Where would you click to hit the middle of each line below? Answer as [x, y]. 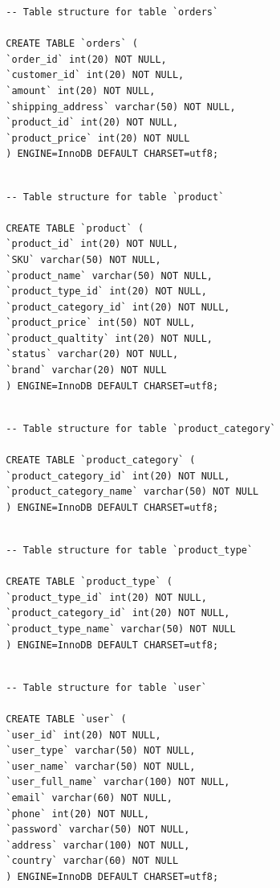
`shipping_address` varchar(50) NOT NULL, [121, 107]
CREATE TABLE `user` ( [66, 719]
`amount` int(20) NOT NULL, [81, 90]
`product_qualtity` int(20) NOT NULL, [109, 338]
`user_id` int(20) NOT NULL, [83, 735]
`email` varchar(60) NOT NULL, [89, 798]
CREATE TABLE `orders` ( [72, 44]
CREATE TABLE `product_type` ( [89, 582]
